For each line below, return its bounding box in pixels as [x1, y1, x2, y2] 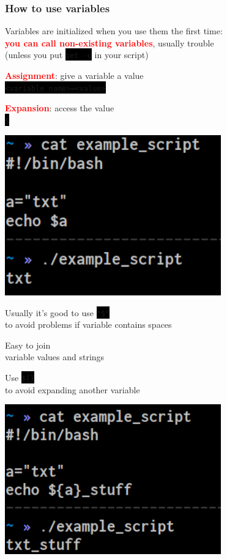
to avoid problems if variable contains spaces [5, 318, 172, 331]
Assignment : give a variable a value [5, 69, 144, 82]
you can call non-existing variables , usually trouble [5, 36, 214, 49]
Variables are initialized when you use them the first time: [5, 24, 223, 37]
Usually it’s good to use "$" [5, 306, 110, 319]
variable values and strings [5, 350, 105, 363]
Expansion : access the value [5, 102, 114, 114]
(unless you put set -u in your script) [5, 48, 149, 61]
